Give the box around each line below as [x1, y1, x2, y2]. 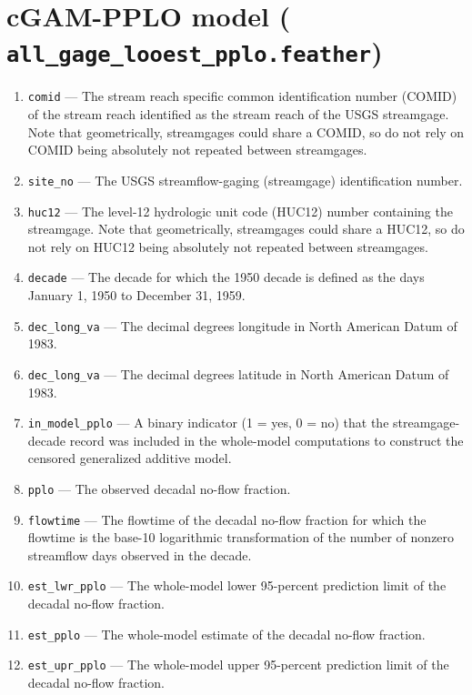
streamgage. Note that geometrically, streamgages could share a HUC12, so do [27, 219, 465, 238]
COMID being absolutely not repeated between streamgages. [27, 140, 367, 159]
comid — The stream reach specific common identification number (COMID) [27, 86, 457, 106]
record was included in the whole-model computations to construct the [69, 430, 464, 449]
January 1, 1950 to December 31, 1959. [27, 286, 246, 305]
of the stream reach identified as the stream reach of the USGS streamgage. [27, 105, 449, 124]
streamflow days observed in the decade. [27, 545, 252, 564]
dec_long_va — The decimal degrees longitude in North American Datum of [27, 316, 457, 335]
